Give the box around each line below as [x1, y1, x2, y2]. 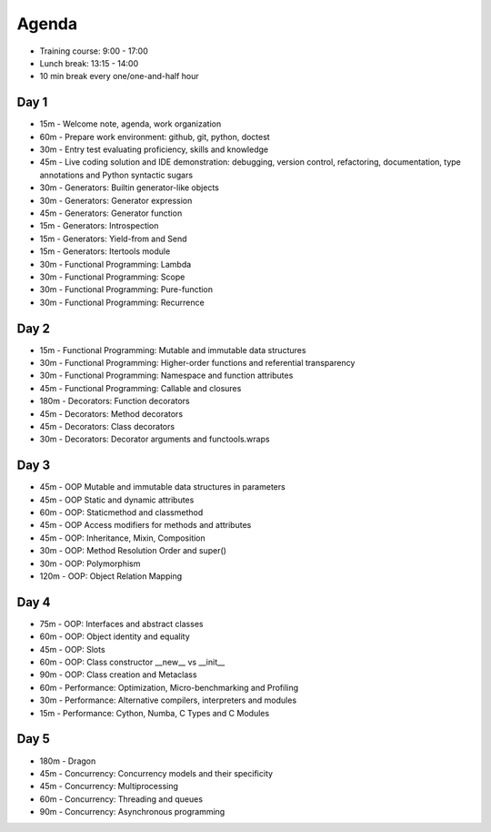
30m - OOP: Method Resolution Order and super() [39, 545, 227, 556]
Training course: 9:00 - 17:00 [39, 46, 149, 56]
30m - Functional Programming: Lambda [39, 259, 192, 269]
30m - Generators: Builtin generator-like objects [39, 182, 220, 193]
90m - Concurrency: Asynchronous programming [39, 807, 225, 817]
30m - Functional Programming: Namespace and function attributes [39, 370, 294, 381]
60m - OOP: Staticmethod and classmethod [39, 507, 204, 518]
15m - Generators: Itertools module [39, 246, 171, 257]
